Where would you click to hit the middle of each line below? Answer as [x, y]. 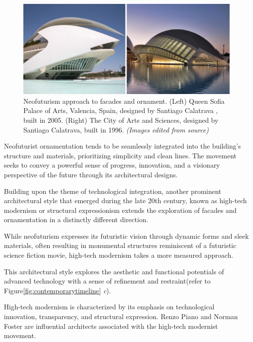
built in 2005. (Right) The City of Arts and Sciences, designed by [121, 120]
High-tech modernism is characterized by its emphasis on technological [109, 307]
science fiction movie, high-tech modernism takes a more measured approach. [119, 255]
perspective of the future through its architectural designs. [91, 174]
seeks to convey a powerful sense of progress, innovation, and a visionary [112, 165]
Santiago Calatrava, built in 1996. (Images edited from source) [116, 129]
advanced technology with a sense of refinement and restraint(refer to [107, 281]
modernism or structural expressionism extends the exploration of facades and [120, 210]
